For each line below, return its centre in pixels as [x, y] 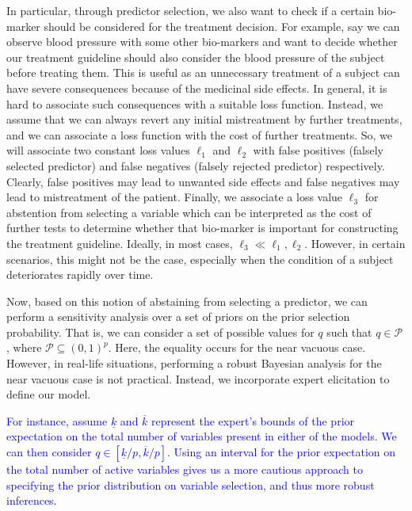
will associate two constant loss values [98, 150]
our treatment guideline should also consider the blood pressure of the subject [196, 57]
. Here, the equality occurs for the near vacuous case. [237, 347]
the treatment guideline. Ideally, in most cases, [120, 243]
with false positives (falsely [319, 150]
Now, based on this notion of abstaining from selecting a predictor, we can [187, 301]
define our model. [49, 394]
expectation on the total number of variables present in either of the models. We [202, 436]
